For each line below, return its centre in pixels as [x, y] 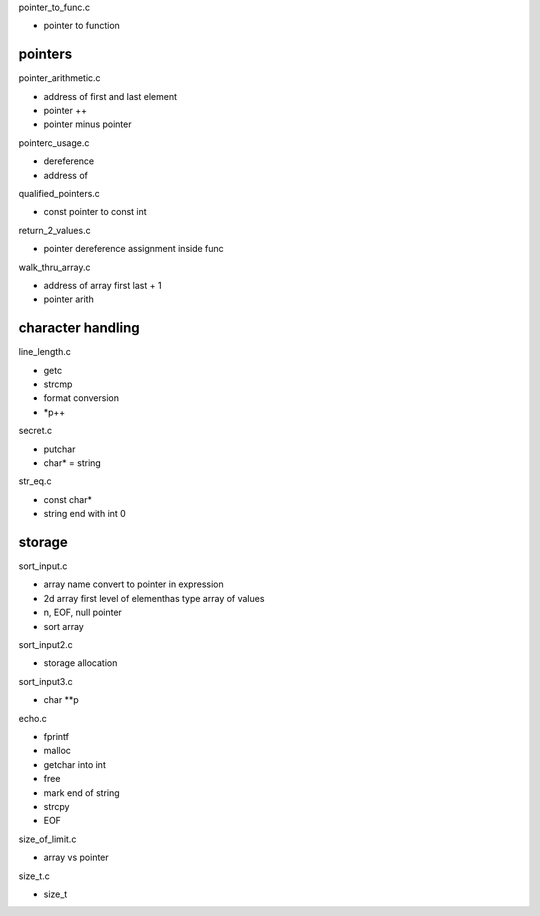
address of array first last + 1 [102, 285]
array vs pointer [76, 857]
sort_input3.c [46, 681]
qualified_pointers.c [59, 194]
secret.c [35, 431]
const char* [67, 499]
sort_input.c [43, 566]
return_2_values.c [54, 230]
